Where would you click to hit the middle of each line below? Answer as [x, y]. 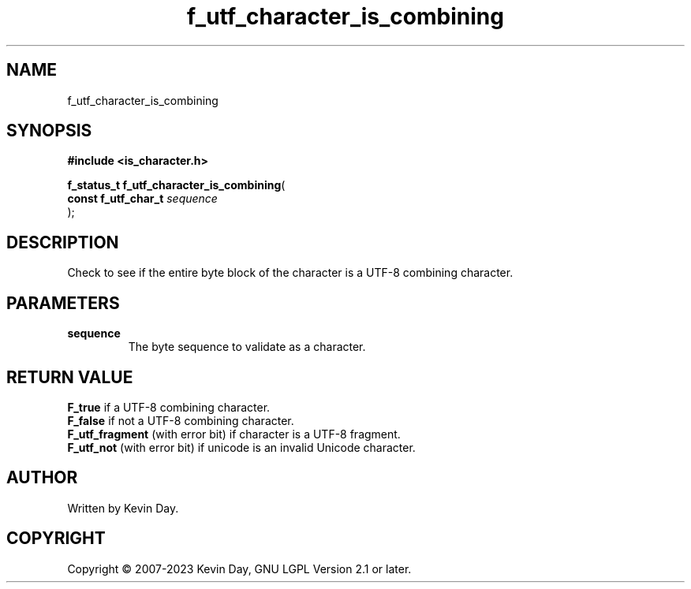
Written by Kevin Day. [123, 508]
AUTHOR [42, 478]
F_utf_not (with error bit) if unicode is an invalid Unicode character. [241, 447]
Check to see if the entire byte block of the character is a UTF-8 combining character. [290, 273]
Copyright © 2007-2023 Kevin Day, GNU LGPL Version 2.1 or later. [239, 568]
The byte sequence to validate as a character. [247, 347]
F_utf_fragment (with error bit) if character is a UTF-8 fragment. [234, 434]
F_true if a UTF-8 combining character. [169, 407]
